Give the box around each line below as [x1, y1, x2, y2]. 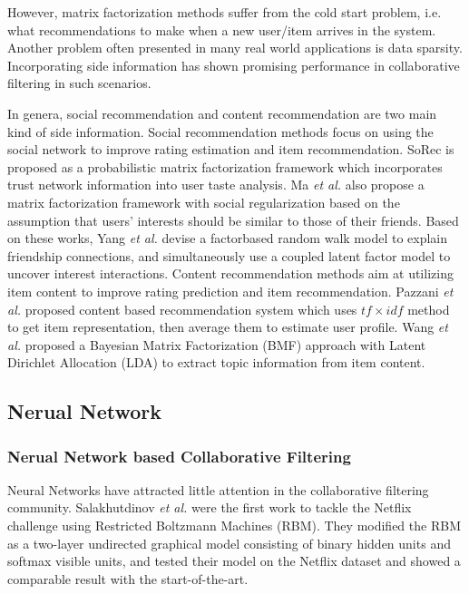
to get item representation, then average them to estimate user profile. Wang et [7, 317, 448, 336]
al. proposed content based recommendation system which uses [7, 299, 357, 318]
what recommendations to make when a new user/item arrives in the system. [7, 20, 436, 39]
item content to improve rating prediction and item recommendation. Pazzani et [7, 281, 454, 300]
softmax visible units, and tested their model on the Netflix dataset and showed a [7, 551, 461, 570]
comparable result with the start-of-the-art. [7, 569, 249, 588]
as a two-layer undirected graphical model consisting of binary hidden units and [7, 533, 451, 552]
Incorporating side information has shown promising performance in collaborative [7, 55, 460, 74]
